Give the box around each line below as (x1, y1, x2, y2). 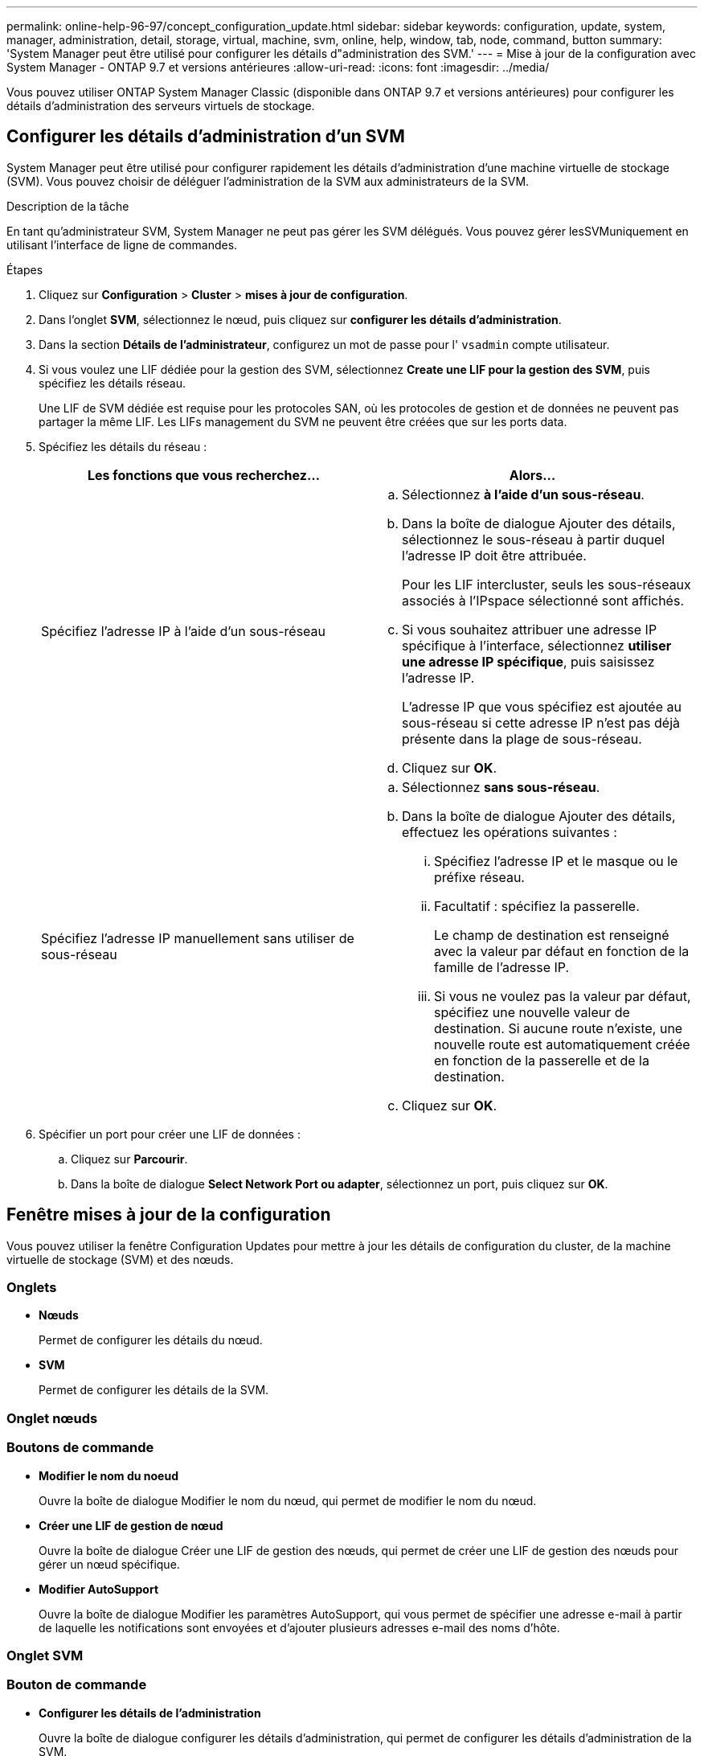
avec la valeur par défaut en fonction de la (434, 942, 690, 959)
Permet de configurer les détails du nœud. (39, 1333, 263, 1348)
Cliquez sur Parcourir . (71, 1151, 188, 1166)
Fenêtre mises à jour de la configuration (6, 1204, 331, 1225)
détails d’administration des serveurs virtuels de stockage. (6, 99, 315, 113)
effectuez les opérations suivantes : (402, 823, 617, 840)
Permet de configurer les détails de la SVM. (39, 1383, 269, 1397)
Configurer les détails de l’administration (39, 1705, 261, 1720)
